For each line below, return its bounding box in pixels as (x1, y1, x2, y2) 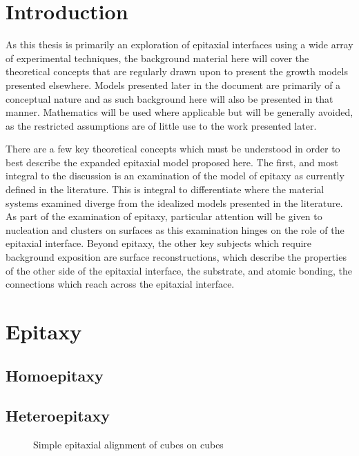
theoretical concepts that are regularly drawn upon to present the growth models (6, 64, 348, 79)
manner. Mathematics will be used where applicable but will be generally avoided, (6, 105, 353, 119)
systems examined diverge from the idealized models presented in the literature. (6, 195, 343, 210)
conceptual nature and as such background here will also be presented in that (6, 91, 333, 106)
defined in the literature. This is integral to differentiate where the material (6, 182, 324, 197)
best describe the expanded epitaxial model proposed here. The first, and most (6, 155, 338, 169)
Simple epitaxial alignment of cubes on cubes (33, 437, 224, 452)
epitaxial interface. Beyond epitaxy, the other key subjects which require (6, 236, 312, 250)
